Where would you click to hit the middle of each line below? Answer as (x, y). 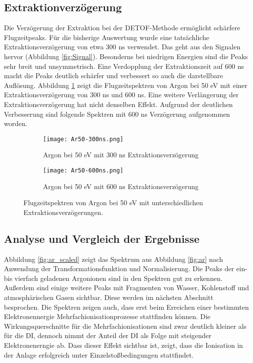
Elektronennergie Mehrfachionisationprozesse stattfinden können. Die (107, 316)
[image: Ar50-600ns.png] (83, 170)
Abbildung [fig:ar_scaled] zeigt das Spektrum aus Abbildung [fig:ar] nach (114, 259)
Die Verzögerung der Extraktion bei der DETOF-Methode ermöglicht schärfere (122, 28)
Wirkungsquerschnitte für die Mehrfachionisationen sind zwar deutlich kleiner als (125, 326)
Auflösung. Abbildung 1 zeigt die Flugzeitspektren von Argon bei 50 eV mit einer (126, 85)
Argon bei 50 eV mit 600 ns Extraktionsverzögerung (121, 186)
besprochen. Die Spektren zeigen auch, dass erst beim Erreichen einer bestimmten (126, 307)
